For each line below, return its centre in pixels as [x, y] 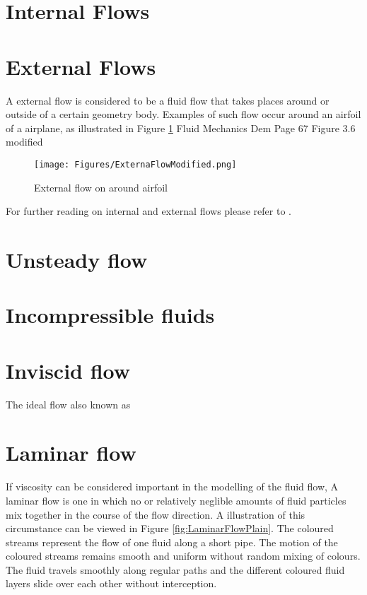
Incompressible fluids [110, 315]
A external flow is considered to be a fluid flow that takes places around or [168, 100]
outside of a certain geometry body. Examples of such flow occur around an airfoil [183, 114]
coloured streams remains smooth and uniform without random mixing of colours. [183, 556]
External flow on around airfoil [101, 187]
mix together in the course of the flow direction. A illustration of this [156, 514]
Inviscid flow [68, 370]
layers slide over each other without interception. [111, 583]
